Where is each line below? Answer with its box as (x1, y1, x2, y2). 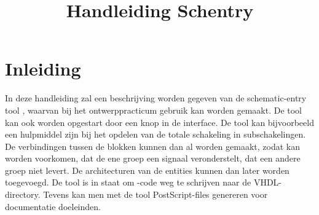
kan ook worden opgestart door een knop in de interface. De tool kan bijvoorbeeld (5, 115, 314, 128)
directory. (5, 188, 41, 201)
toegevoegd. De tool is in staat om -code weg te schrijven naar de (5, 176, 251, 189)
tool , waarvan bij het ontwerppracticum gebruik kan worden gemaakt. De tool (5, 103, 302, 116)
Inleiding (5, 56, 81, 81)
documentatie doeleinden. (5, 200, 101, 213)
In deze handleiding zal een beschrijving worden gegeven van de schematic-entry (5, 92, 307, 104)
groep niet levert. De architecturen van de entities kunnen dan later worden (5, 163, 289, 176)
